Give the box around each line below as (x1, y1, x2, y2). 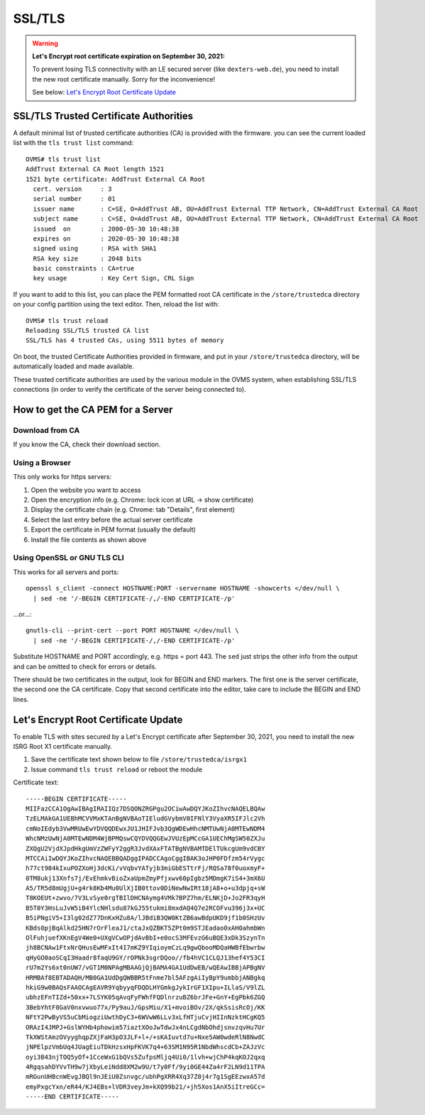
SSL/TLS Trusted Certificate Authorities (13, 110, 194, 122)
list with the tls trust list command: (13, 138, 134, 147)
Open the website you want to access (31, 485, 141, 494)
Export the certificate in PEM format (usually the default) (31, 525, 197, 534)
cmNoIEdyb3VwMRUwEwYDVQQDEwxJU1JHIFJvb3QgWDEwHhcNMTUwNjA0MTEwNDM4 (26, 824, 265, 833)
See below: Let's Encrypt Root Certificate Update (32, 88, 177, 97)
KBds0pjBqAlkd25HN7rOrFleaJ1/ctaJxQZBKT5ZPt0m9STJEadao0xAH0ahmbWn (26, 923, 265, 932)
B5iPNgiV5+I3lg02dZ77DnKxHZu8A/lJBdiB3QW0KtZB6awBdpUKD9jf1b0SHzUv (26, 914, 265, 922)
